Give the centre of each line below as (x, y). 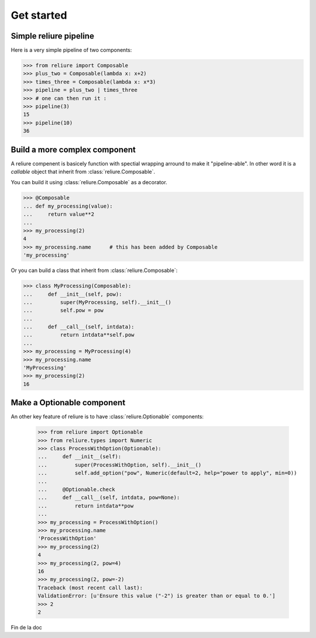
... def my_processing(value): (68, 206)
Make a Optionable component (68, 403)
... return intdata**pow (86, 506)
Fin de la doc (26, 627)
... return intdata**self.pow (79, 335)
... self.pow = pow (63, 311)
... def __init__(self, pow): (73, 294)
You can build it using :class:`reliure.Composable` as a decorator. (89, 182)
